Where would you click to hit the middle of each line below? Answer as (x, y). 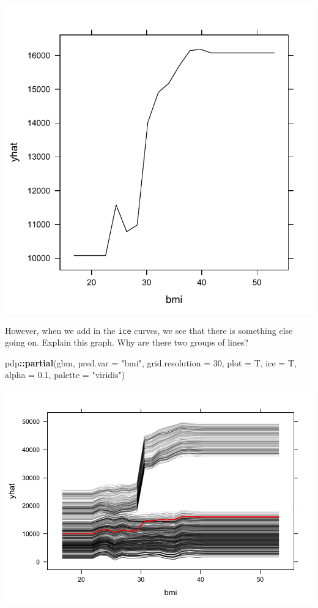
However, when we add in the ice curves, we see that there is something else (149, 330)
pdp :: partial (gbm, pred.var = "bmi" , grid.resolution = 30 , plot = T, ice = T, (151, 362)
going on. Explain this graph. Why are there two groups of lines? (127, 342)
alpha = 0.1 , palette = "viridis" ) (65, 375)
